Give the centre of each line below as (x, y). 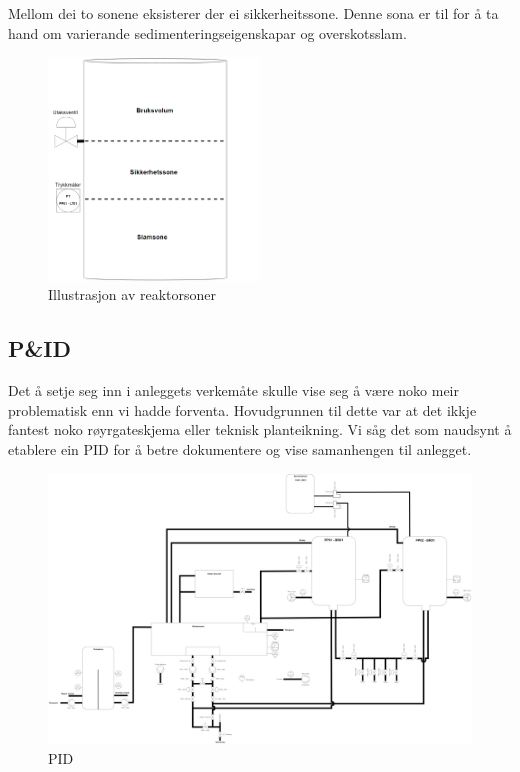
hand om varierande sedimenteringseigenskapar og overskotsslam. (207, 32)
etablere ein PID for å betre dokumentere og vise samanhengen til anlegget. (240, 448)
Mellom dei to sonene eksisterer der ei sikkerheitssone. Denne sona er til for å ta (253, 13)
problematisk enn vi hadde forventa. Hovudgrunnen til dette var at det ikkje (242, 409)
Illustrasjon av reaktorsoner (132, 294)
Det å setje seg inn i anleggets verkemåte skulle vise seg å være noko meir (233, 390)
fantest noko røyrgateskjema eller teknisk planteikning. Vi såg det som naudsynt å (260, 429)
